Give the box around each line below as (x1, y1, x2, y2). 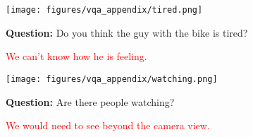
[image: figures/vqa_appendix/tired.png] (6, 5, 203, 15)
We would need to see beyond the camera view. (6, 118, 210, 133)
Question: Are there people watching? (6, 94, 175, 109)
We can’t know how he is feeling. (6, 49, 147, 64)
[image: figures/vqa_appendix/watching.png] (6, 73, 218, 84)
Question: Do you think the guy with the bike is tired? (6, 25, 248, 40)
